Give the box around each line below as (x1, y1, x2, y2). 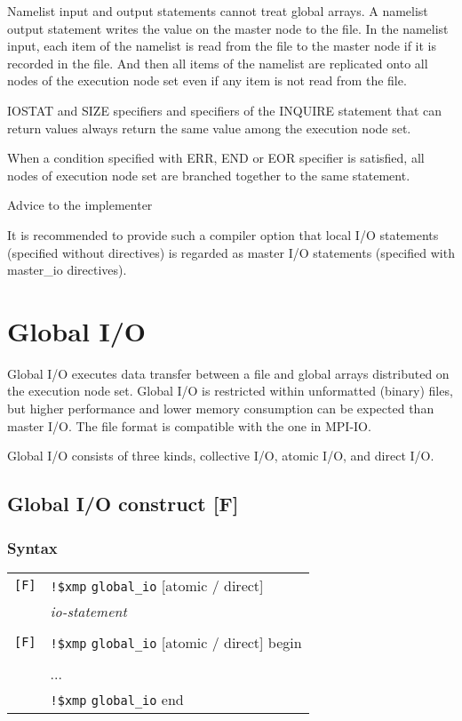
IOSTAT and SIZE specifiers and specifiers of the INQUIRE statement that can (7, 100, 442, 119)
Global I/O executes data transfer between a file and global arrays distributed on (7, 364, 450, 382)
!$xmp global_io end (50, 688, 184, 709)
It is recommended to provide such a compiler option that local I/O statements (7, 225, 439, 244)
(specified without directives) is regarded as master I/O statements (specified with (7, 243, 455, 261)
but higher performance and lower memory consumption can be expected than (7, 399, 434, 418)
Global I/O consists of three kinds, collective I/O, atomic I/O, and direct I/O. (7, 446, 434, 465)
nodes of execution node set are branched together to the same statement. (7, 165, 410, 184)
